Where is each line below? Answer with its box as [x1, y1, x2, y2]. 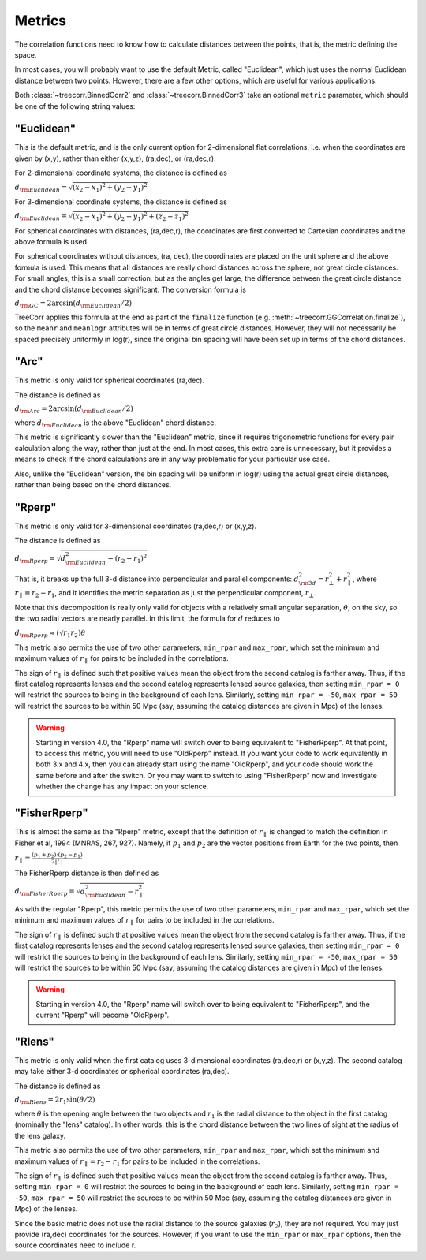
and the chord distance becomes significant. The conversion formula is [14, 285, 246, 294]
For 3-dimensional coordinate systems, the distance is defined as [14, 197, 228, 207]
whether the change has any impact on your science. [35, 781, 209, 792]
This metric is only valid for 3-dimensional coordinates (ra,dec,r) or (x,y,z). [14, 521, 256, 531]
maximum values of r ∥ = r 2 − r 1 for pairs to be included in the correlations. [14, 1156, 260, 1168]
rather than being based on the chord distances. [14, 479, 172, 489]
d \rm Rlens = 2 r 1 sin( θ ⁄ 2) [14, 1095, 95, 1106]
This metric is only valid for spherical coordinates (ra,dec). [14, 375, 205, 386]
